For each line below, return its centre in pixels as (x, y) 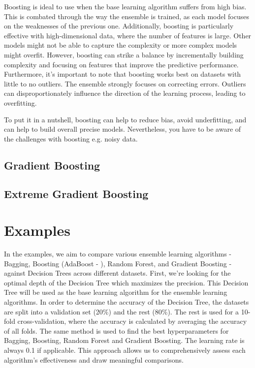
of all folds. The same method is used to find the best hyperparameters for (116, 330)
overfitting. (20, 102)
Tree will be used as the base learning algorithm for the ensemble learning (116, 292)
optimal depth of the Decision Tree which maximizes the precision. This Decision (126, 282)
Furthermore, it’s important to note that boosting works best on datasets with (123, 74)
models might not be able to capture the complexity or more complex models (121, 45)
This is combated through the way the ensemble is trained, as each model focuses (127, 16)
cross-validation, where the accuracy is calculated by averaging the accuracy (132, 321)
